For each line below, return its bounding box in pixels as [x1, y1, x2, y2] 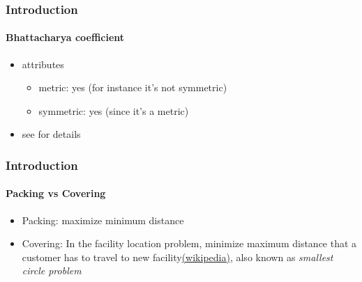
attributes [22, 56, 64, 71]
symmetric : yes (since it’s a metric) [38, 103, 189, 118]
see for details [22, 127, 81, 141]
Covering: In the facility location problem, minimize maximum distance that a [22, 236, 357, 251]
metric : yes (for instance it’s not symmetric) [38, 80, 227, 95]
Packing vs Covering [6, 186, 106, 201]
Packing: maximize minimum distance [22, 212, 184, 227]
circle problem [22, 263, 82, 278]
